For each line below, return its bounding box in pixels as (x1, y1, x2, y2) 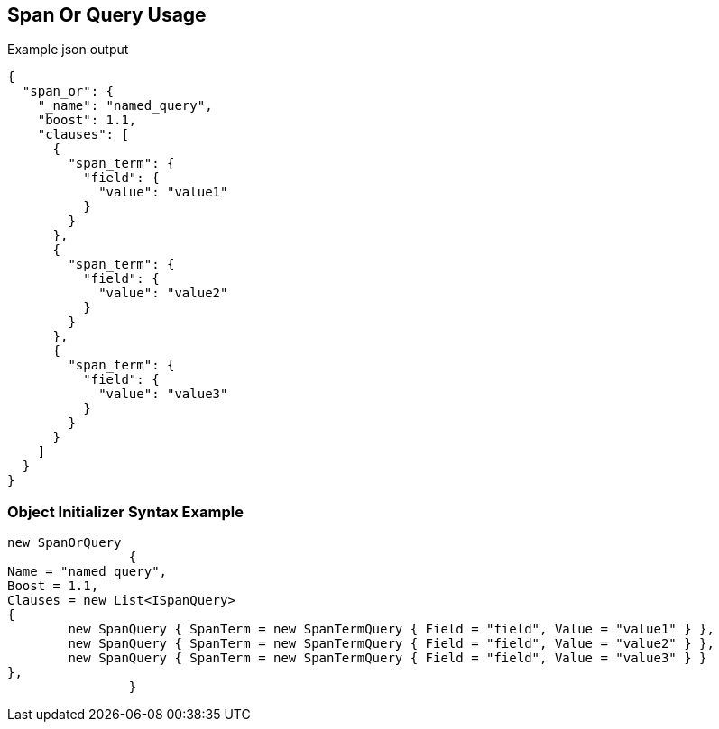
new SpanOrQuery (7, 535, 122, 551)
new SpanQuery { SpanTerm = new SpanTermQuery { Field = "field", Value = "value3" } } (68, 651, 707, 666)
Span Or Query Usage (7, 4, 207, 26)
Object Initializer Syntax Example (7, 502, 244, 521)
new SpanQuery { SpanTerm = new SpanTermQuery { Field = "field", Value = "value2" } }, (68, 636, 714, 652)
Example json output (7, 41, 129, 58)
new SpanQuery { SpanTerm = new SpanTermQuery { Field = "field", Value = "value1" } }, (68, 622, 714, 637)
